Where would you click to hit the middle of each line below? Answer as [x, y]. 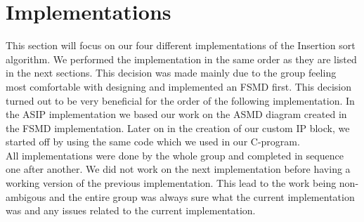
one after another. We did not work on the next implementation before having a [178, 169]
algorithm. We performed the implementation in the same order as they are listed [181, 59]
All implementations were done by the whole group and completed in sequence [175, 155]
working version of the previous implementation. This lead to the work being [171, 183]
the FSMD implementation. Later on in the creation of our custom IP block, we [178, 128]
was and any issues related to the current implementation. [131, 210]
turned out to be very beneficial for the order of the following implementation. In [180, 100]
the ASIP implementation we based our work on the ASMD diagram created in [176, 114]
